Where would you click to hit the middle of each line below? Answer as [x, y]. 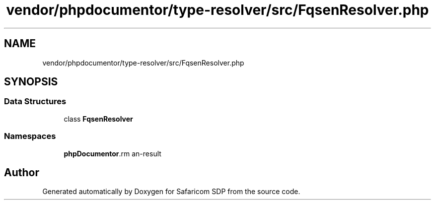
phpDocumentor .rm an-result [112, 153]
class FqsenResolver [98, 119]
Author [22, 172]
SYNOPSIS [31, 82]
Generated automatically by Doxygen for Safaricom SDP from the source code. [171, 192]
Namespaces [30, 136]
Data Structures [35, 102]
